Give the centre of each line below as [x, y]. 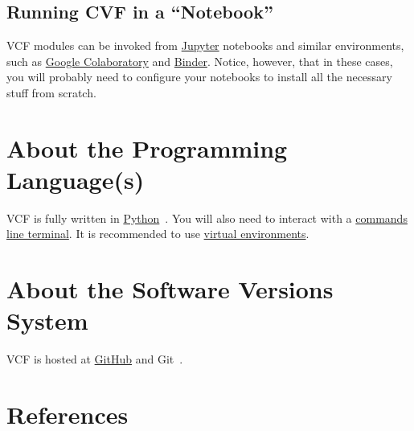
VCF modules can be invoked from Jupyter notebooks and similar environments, [205, 45]
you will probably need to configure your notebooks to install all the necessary [199, 77]
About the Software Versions [170, 289]
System [47, 320]
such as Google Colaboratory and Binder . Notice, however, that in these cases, [200, 61]
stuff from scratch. [51, 92]
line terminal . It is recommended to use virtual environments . [158, 234]
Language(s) [76, 179]
